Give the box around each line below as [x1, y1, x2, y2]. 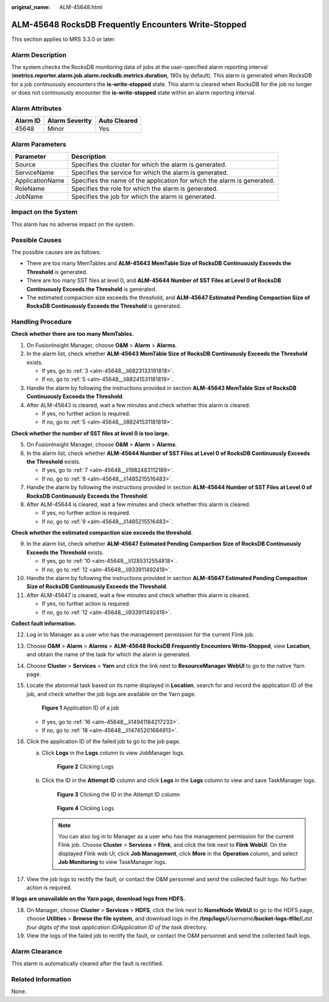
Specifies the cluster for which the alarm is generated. [71, 161, 227, 169]
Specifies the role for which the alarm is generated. [71, 184, 219, 193]
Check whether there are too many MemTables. [11, 330, 134, 338]
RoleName [15, 184, 45, 193]
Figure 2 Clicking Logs [57, 763, 114, 771]
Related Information [11, 975, 71, 983]
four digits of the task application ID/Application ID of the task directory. [26, 923, 208, 931]
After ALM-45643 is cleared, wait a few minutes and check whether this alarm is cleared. [26, 401, 251, 408]
